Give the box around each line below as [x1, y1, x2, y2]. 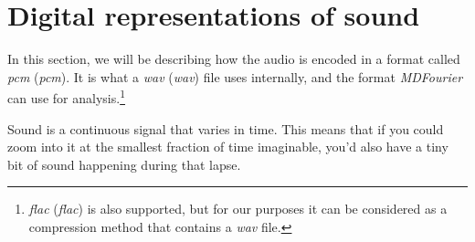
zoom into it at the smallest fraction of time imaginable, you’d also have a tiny [7, 137, 449, 156]
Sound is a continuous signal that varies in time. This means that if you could [7, 119, 444, 138]
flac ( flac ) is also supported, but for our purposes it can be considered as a [28, 199, 448, 218]
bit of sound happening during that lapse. [7, 154, 241, 174]
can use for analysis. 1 [7, 86, 126, 107]
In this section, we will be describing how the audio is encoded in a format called [7, 49, 460, 68]
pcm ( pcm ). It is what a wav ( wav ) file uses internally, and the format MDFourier [7, 67, 463, 86]
